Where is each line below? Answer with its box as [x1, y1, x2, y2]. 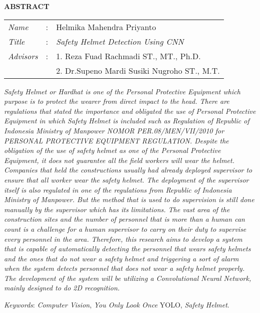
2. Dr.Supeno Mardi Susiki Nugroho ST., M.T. [56, 64, 220, 76]
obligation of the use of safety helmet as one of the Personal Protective [4, 145, 221, 155]
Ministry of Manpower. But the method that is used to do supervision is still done [4, 194, 254, 205]
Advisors [8, 50, 38, 62]
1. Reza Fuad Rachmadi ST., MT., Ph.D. [56, 50, 201, 62]
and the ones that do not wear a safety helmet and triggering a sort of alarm [4, 253, 239, 263]
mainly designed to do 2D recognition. [4, 282, 120, 293]
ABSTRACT [4, 1, 50, 11]
